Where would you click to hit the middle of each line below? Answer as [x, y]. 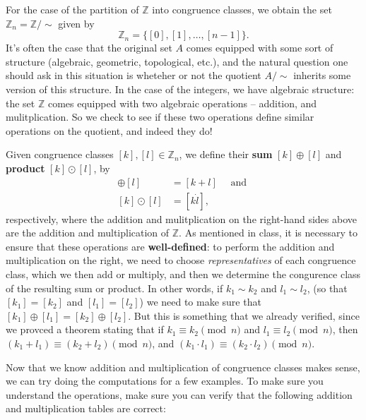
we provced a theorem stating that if [85, 329]
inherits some [322, 75]
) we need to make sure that [200, 302]
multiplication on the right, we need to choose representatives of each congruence [181, 260]
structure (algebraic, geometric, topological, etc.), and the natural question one [177, 61]
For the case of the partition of [72, 9]
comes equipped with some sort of [260, 48]
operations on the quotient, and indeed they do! [109, 130]
